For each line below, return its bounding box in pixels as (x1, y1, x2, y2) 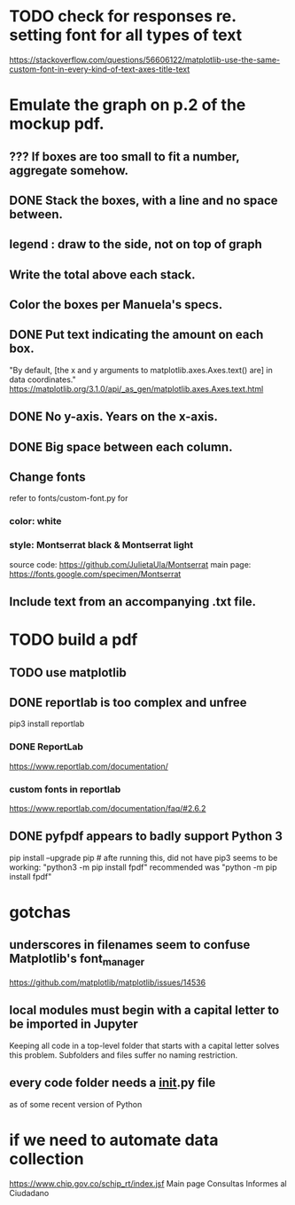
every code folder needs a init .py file (9, 1076, 216, 1091)
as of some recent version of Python (9, 1099, 143, 1109)
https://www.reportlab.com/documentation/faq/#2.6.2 (9, 803, 206, 814)
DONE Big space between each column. (9, 439, 233, 454)
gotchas (9, 903, 71, 923)
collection (9, 1148, 84, 1169)
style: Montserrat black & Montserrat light (9, 539, 194, 552)
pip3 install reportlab (9, 718, 85, 729)
